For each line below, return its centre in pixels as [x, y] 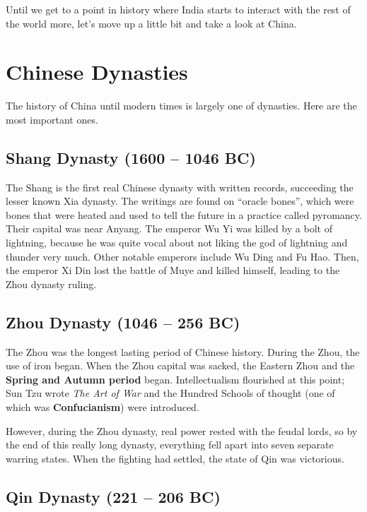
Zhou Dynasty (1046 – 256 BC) [123, 322]
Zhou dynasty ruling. [51, 284]
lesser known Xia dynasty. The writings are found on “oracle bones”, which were [180, 201]
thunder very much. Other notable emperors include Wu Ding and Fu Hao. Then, [182, 256]
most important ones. [52, 119]
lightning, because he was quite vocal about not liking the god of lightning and [177, 243]
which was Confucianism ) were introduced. [103, 407]
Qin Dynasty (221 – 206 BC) [113, 496]
